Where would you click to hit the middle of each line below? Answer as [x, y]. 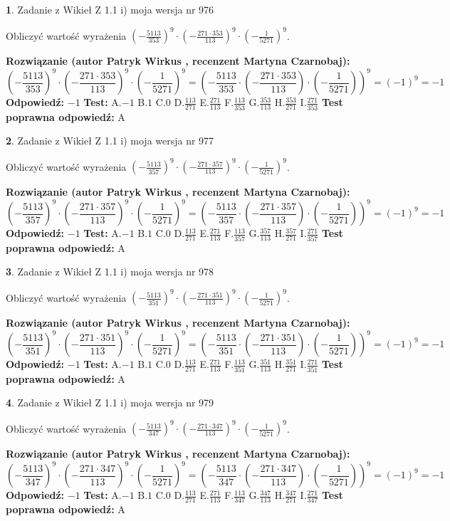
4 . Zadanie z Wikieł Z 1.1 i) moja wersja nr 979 [110, 402]
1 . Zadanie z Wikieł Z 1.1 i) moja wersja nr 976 [110, 9]
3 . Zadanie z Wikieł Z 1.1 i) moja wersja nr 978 [110, 272]
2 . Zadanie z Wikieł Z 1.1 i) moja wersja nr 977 [110, 141]
